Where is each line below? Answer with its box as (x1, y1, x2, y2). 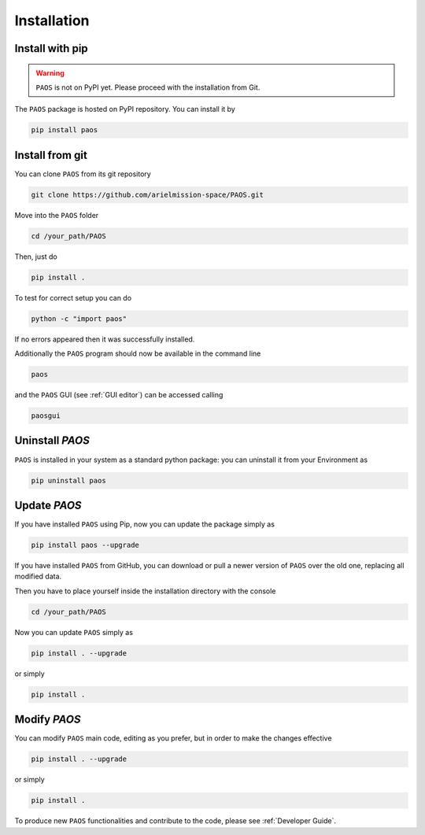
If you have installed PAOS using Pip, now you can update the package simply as (14, 519, 275, 529)
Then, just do (14, 252, 58, 261)
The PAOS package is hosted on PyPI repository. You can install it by (14, 105, 235, 114)
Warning (35, 68, 65, 78)
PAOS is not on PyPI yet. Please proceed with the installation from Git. (35, 83, 261, 92)
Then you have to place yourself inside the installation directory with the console (14, 586, 276, 596)
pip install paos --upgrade (31, 541, 139, 550)
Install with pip (14, 42, 88, 55)
